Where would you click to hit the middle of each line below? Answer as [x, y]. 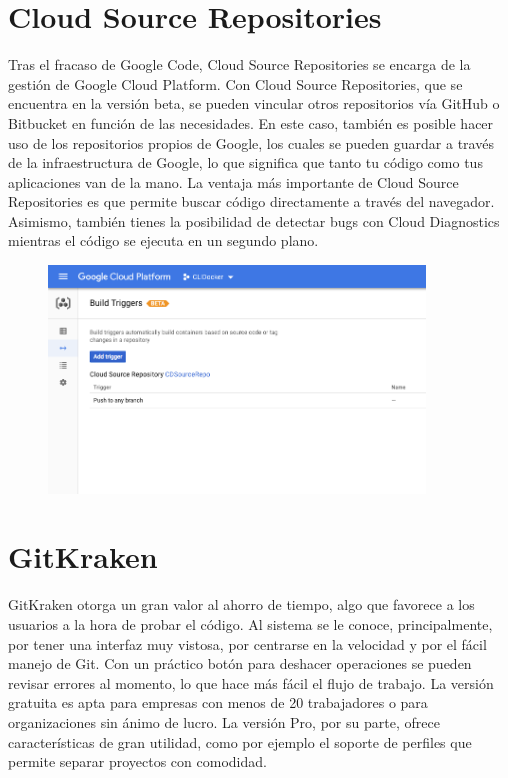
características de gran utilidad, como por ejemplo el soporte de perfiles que [240, 741]
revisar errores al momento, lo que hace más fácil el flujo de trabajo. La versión [251, 682]
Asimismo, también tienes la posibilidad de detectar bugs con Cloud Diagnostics [254, 220]
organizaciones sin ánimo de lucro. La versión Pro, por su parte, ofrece [224, 721]
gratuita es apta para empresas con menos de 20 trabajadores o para [218, 702]
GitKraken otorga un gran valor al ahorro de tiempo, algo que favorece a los [241, 604]
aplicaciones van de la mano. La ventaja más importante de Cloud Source [233, 181]
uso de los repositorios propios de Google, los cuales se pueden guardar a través [251, 142]
